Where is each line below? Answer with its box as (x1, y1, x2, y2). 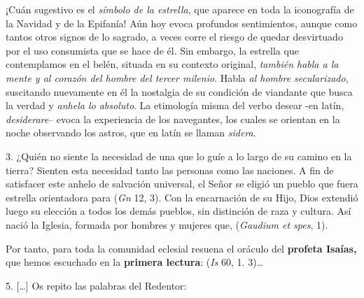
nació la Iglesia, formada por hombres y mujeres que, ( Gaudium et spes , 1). (6, 217, 328, 232)
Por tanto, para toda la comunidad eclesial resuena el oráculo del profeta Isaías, (6, 241, 357, 255)
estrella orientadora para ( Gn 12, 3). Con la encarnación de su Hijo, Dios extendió (6, 190, 358, 204)
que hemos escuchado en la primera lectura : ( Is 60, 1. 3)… (6, 255, 263, 269)
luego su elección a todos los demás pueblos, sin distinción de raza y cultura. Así (6, 204, 351, 218)
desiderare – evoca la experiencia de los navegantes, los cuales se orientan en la (6, 111, 340, 126)
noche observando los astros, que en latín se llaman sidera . (6, 125, 256, 140)
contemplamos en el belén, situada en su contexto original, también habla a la (6, 57, 339, 71)
